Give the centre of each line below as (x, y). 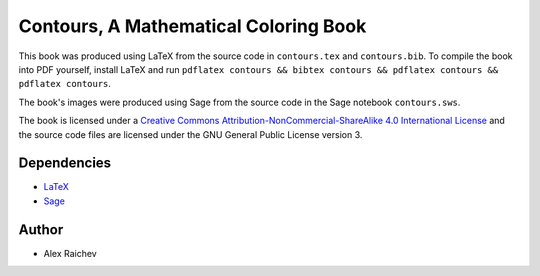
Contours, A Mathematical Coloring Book (192, 26)
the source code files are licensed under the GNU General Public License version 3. (190, 134)
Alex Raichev (70, 253)
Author (41, 229)
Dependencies (65, 163)
